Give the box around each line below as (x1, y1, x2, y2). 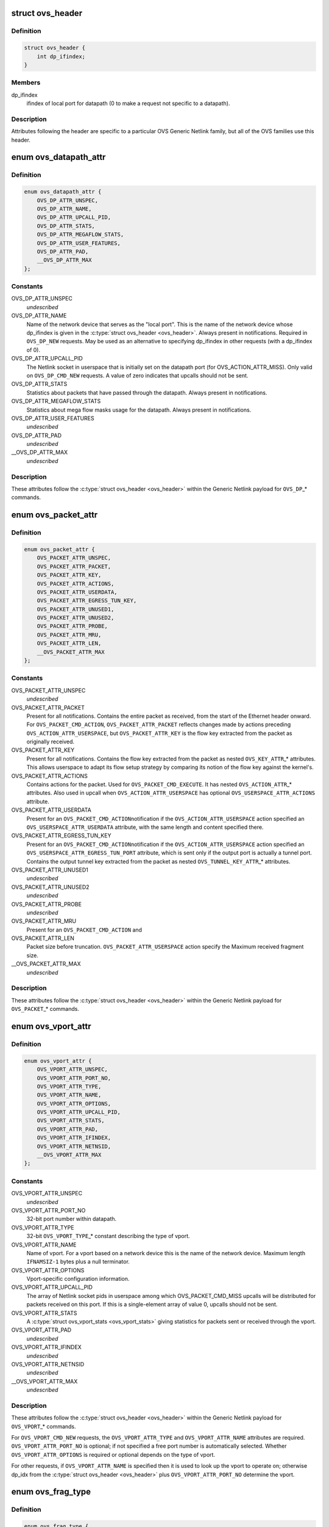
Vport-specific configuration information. (26, 1275, 130, 1283)
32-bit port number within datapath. (26, 1215, 117, 1223)
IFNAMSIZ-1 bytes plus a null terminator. (26, 1258, 130, 1266)
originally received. (26, 738, 75, 745)
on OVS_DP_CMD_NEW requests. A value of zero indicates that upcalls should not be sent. (26, 371, 249, 379)
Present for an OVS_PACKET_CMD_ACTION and (26, 926, 143, 933)
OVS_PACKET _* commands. (11, 1005, 79, 1013)
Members (11, 78, 41, 87)
